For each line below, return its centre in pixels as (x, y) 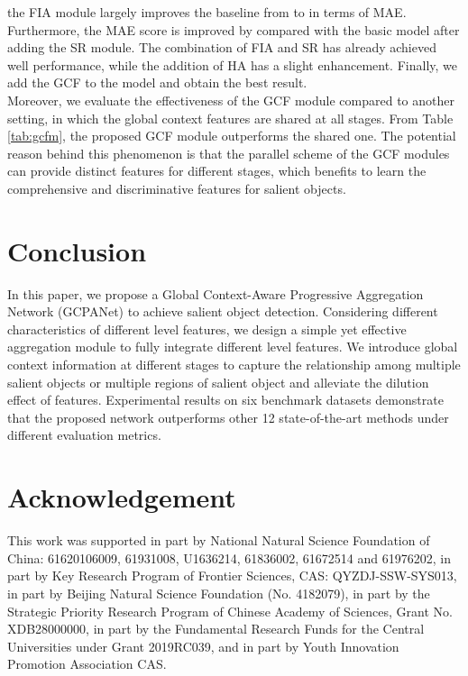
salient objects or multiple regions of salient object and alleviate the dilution (218, 382)
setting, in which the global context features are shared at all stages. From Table (230, 118)
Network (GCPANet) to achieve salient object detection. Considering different (223, 311)
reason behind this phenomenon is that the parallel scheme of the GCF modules (229, 153)
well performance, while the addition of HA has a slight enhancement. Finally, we (232, 64)
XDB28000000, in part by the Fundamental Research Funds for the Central (216, 629)
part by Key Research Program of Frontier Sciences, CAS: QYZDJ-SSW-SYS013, (232, 576)
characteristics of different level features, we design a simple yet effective (207, 329)
